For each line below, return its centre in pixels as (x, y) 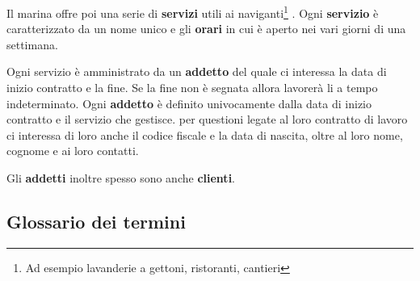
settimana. (32, 44)
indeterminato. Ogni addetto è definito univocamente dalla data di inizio (189, 103)
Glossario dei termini (96, 221)
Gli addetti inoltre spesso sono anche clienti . (121, 178)
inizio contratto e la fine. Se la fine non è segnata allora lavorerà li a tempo (192, 88)
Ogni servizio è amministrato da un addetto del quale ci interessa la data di (197, 71)
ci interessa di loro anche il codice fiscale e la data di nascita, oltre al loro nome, (205, 134)
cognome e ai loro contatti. (73, 151)
